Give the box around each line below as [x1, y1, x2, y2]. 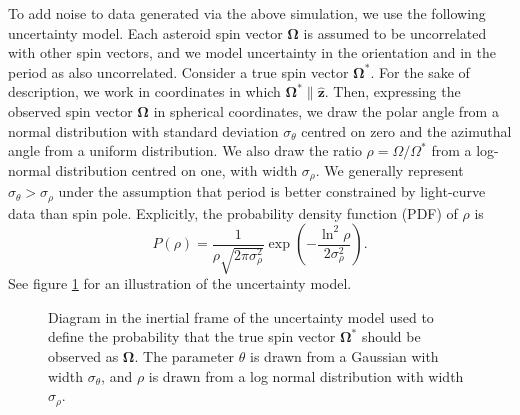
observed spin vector [8, 100, 133, 121]
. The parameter [134, 346, 235, 367]
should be [361, 326, 421, 347]
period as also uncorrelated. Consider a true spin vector [8, 61, 349, 82]
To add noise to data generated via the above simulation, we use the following [8, 3, 486, 23]
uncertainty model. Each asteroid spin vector [8, 22, 283, 43]
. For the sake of [370, 61, 470, 82]
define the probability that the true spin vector [48, 326, 336, 347]
